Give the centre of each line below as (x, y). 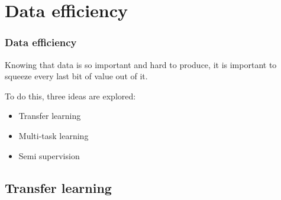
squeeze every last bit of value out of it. (76, 76)
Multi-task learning (54, 135)
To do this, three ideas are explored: (70, 96)
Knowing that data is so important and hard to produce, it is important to (141, 64)
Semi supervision (49, 155)
